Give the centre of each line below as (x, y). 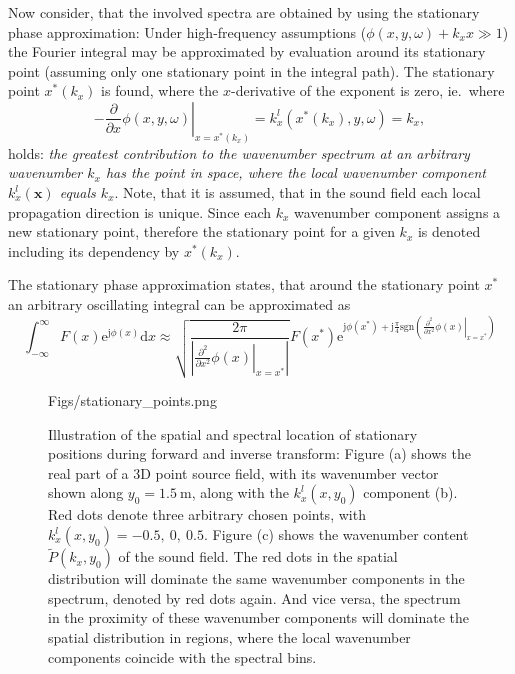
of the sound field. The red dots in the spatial (258, 556)
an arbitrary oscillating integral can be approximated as (179, 303)
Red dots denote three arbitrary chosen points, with (207, 514)
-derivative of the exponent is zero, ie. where (367, 90)
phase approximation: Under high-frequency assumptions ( (187, 31)
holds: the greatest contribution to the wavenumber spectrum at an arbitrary (239, 152)
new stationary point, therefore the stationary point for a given (201, 231)
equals (77, 192)
